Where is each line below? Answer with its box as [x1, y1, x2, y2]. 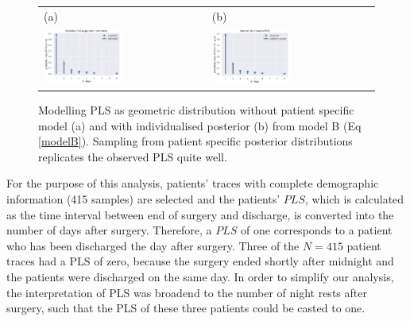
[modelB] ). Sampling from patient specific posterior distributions [38, 133, 353, 149]
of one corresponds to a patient [241, 222, 393, 238]
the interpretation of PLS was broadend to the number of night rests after [6, 284, 367, 300]
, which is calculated [304, 191, 404, 207]
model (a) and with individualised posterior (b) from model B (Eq [38, 117, 362, 133]
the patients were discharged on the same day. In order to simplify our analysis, [6, 269, 394, 285]
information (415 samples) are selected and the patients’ [6, 191, 280, 207]
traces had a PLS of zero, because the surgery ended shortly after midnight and [6, 253, 394, 269]
